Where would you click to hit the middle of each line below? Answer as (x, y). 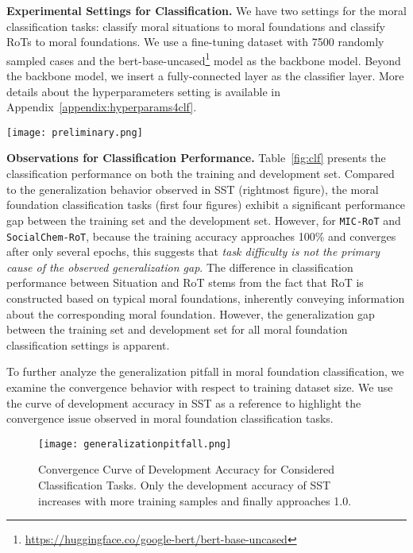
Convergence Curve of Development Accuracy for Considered (186, 469)
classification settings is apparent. (88, 344)
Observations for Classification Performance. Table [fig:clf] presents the (196, 158)
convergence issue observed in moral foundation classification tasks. (170, 418)
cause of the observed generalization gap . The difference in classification (180, 267)
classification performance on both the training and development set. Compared (201, 174)
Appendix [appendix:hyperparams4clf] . (102, 107)
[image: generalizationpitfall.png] (135, 444)
